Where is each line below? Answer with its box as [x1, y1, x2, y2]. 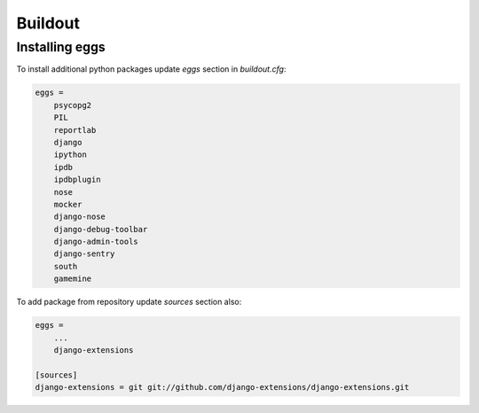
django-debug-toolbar [53, 224, 148, 234]
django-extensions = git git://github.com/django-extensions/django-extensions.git [35, 382, 410, 393]
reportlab [53, 125, 97, 135]
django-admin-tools [53, 237, 139, 247]
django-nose [53, 212, 106, 222]
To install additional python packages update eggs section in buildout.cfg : [16, 64, 287, 74]
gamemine [53, 274, 92, 284]
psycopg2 [53, 100, 92, 110]
